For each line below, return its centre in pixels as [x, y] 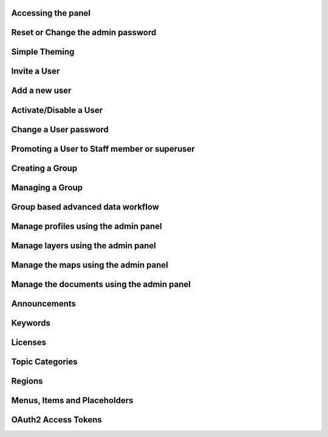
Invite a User [36, 71]
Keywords [31, 323]
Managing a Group [47, 187]
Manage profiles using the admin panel [87, 226]
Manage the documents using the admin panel [101, 284]
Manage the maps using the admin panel [90, 265]
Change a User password [60, 130]
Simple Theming [43, 52]
